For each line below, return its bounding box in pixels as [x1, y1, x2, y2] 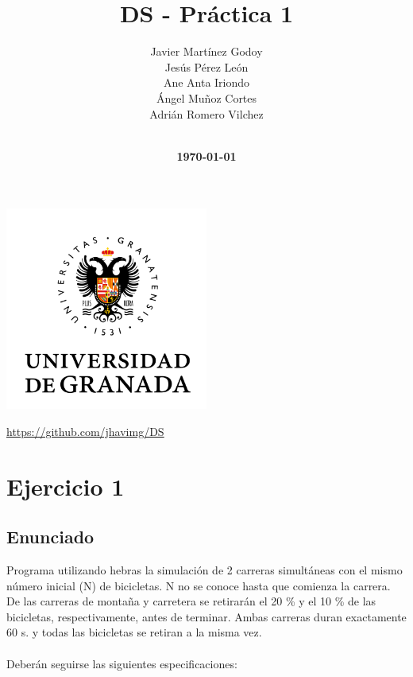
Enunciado [6, 524, 95, 549]
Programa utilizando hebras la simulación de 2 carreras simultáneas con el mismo [6, 562, 403, 578]
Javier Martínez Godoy [150, 43, 263, 60]
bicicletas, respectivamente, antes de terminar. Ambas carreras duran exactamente [6, 608, 407, 624]
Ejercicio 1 [6, 469, 125, 502]
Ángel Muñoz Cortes [156, 89, 257, 106]
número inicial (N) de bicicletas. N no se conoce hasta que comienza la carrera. [6, 577, 391, 593]
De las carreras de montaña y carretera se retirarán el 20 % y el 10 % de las [6, 593, 376, 609]
